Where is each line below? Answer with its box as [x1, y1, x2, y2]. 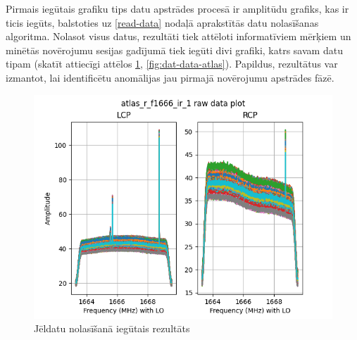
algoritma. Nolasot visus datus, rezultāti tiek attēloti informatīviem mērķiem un [6, 29, 351, 44]
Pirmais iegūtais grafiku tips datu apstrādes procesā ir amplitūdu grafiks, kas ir [6, 1, 349, 15]
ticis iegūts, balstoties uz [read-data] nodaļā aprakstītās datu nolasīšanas [6, 15, 319, 30]
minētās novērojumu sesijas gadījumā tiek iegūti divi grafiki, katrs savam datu [6, 42, 343, 57]
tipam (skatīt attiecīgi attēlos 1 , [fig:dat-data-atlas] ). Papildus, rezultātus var [6, 56, 338, 71]
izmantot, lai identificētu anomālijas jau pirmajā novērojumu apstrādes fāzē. [6, 70, 334, 84]
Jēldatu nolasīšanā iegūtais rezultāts [34, 321, 190, 336]
